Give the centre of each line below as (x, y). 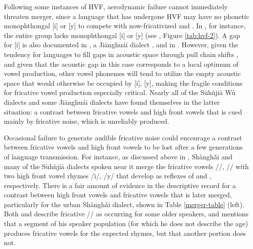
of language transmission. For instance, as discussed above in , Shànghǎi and (118, 156)
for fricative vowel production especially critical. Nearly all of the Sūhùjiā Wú (120, 92)
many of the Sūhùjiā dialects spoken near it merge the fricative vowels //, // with (126, 166)
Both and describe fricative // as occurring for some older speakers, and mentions (126, 214)
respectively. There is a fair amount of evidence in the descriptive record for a (120, 185)
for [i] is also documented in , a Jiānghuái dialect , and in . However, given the (121, 45)
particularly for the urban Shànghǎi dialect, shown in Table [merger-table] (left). (124, 204)
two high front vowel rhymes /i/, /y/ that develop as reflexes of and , (108, 176)
